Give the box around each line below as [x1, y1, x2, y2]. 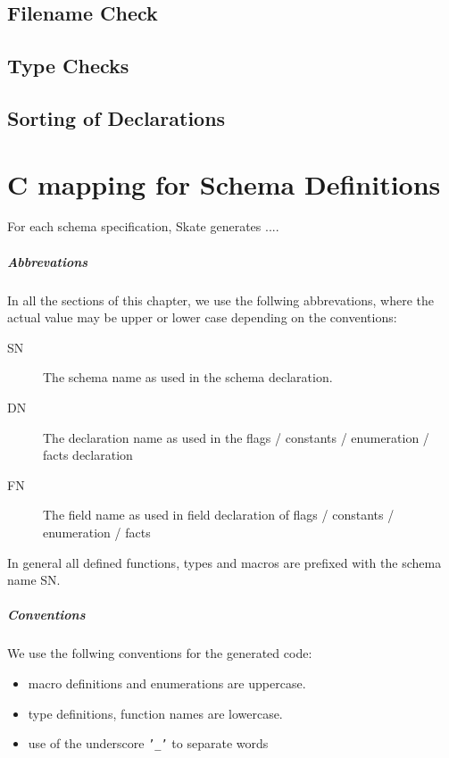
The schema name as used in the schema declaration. [43, 368, 333, 387]
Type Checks [7, 52, 129, 79]
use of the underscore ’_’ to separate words [28, 734, 269, 753]
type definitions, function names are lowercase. [28, 704, 283, 722]
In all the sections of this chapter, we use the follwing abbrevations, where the [7, 290, 435, 309]
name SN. [7, 571, 61, 589]
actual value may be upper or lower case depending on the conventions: [7, 308, 397, 327]
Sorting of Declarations [7, 104, 226, 131]
